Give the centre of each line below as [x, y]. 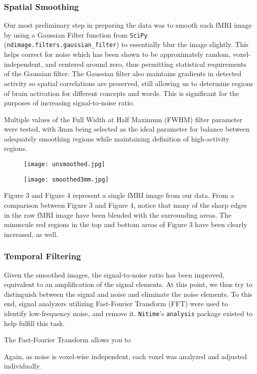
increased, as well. [31, 234]
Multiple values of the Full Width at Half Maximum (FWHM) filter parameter [123, 119]
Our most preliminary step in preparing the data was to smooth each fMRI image [128, 25]
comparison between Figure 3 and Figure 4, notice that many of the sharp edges [126, 205]
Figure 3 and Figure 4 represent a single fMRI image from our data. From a [119, 195]
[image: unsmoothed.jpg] [64, 164]
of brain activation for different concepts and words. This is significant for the [122, 93]
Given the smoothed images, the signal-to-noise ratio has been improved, [114, 274]
